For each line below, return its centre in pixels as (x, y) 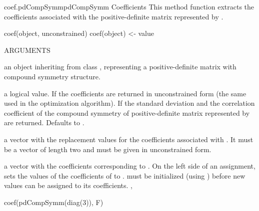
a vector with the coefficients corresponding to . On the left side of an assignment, (130, 166)
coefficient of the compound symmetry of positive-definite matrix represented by (127, 112)
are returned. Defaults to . (44, 122)
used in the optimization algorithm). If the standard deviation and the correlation (129, 103)
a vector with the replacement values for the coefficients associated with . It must (129, 139)
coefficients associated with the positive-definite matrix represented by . (114, 16)
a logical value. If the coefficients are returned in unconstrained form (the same (125, 93)
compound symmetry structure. (52, 76)
